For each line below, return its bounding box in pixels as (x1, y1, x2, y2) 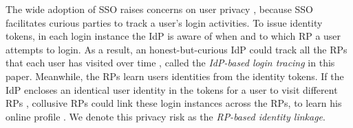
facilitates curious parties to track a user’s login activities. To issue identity (6, 15, 323, 29)
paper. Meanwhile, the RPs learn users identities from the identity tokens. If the (6, 68, 344, 83)
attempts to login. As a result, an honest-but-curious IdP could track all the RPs (6, 42, 347, 56)
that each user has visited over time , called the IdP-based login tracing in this (6, 55, 335, 70)
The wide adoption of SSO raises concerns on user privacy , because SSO (6, 2, 313, 16)
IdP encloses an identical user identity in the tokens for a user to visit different (6, 82, 338, 97)
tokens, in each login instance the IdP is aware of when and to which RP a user (6, 29, 341, 43)
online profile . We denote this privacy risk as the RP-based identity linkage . (6, 109, 325, 123)
